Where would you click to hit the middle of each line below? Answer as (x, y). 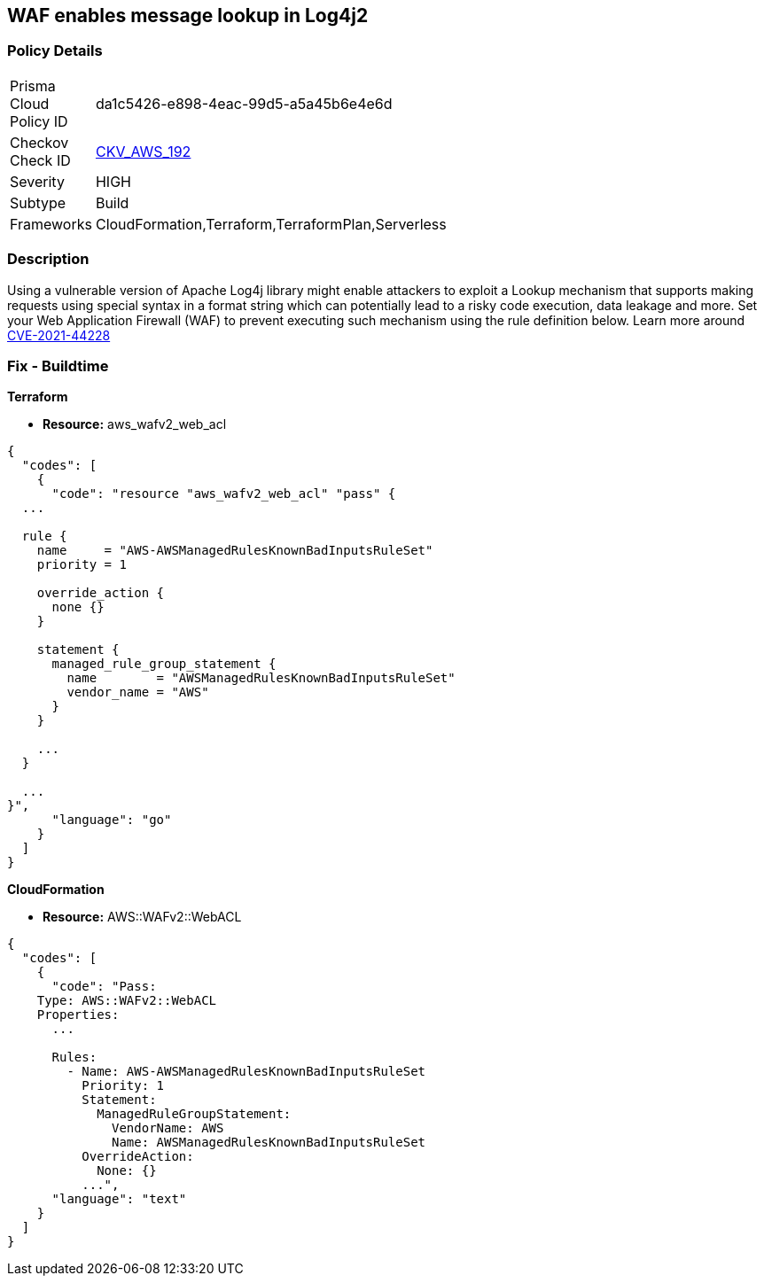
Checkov (39, 142)
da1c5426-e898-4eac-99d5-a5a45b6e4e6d (244, 103)
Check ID (40, 160)
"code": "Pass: (104, 987)
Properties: (78, 1015)
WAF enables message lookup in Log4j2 (188, 16)
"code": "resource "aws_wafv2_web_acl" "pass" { (224, 494)
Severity (37, 181)
